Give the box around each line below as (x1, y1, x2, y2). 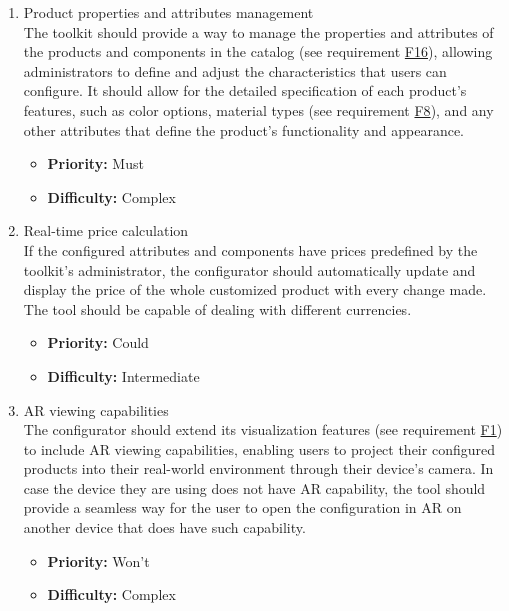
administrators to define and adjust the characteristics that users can (23, 60, 447, 81)
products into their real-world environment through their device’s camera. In (23, 458, 494, 479)
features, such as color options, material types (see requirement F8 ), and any (23, 99, 494, 120)
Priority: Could (47, 332, 149, 353)
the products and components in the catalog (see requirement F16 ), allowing (23, 41, 493, 62)
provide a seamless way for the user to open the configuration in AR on (23, 497, 462, 518)
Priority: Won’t (47, 550, 150, 571)
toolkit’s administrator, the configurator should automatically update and (23, 259, 476, 280)
